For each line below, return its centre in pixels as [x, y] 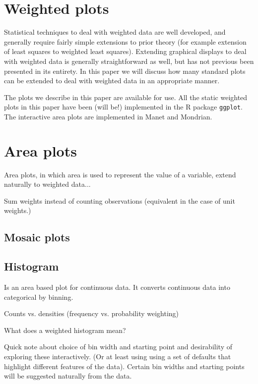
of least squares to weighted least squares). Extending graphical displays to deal [125, 51]
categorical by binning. [39, 297]
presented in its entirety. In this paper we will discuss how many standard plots [125, 71]
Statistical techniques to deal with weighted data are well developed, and [115, 32]
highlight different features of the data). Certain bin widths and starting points [124, 366]
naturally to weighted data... [47, 184]
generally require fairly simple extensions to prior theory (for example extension [125, 41]
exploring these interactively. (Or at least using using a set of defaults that [118, 356]
